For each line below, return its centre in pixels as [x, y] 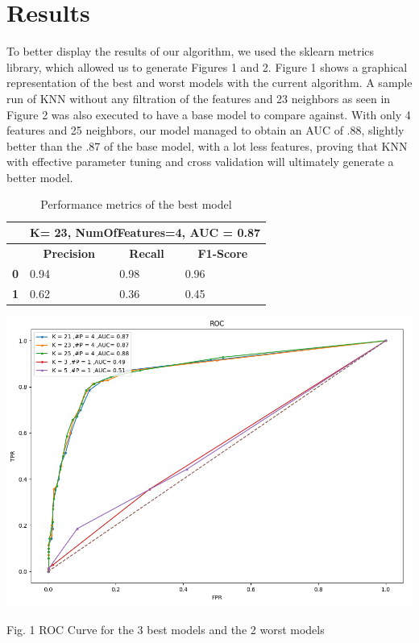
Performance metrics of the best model [136, 204]
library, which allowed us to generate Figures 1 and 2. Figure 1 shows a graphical [207, 66]
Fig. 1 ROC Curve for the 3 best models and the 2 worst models [166, 629]
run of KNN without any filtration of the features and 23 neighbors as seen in [199, 98]
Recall [147, 253]
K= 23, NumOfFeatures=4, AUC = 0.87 [145, 232]
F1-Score [223, 253]
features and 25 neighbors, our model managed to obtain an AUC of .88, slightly [205, 130]
